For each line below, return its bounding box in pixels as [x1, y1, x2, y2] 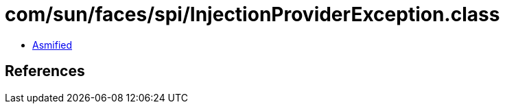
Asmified [32, 38, 73, 51]
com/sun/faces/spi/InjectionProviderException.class [5, 3, 500, 26]
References [5, 62, 85, 80]
